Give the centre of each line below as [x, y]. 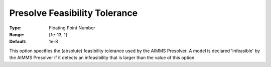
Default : [18, 42]
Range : [17, 34]
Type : [16, 28]
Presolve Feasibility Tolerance [74, 13]
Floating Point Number [72, 28]
